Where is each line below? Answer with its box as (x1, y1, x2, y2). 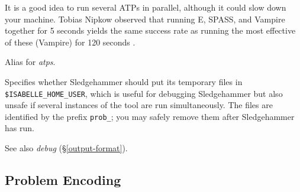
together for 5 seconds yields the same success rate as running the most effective (5, 24, 296, 37)
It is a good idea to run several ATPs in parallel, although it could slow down (5, 1, 286, 13)
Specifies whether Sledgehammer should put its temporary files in (5, 75, 243, 87)
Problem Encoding (5, 171, 121, 189)
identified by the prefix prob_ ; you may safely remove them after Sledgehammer (5, 110, 295, 122)
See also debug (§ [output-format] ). (5, 142, 128, 154)
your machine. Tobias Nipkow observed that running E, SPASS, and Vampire (5, 12, 285, 25)
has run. (5, 122, 34, 134)
